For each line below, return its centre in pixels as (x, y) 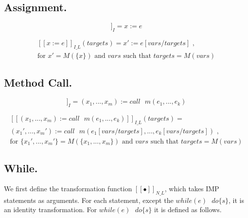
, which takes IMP (192, 188)
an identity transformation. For (50, 209)
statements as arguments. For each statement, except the (89, 200)
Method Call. (38, 82)
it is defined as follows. (188, 209)
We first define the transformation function (68, 188)
